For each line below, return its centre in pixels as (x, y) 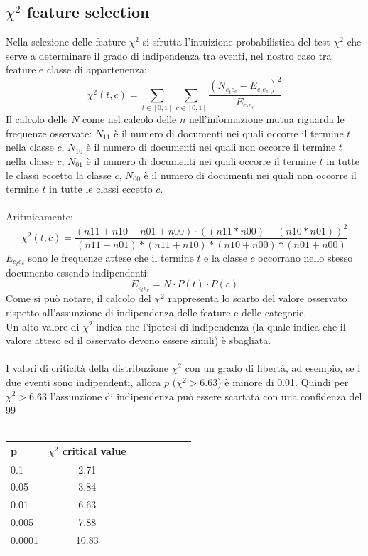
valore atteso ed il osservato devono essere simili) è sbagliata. (139, 340)
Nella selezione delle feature (66, 42)
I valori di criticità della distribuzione (87, 368)
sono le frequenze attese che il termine (111, 257)
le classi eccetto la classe (59, 175)
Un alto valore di (43, 326)
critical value (94, 450)
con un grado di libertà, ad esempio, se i (273, 368)
